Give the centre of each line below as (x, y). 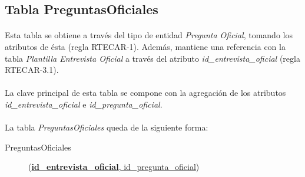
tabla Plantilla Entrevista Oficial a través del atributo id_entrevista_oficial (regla (152, 58)
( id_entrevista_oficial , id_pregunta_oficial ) (114, 167)
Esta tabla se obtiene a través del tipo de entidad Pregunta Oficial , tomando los (149, 35)
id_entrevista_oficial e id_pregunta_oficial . (84, 104)
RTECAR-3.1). (32, 70)
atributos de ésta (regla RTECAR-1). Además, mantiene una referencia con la (145, 46)
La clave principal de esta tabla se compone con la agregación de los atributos (145, 93)
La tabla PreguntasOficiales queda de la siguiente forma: (107, 127)
